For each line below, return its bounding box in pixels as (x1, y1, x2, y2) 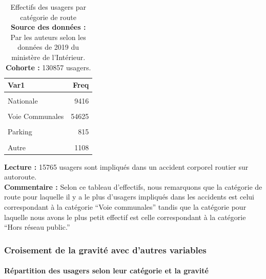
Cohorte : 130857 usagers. (5, 62, 91, 72)
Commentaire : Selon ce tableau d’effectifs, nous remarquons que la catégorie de (4, 181, 262, 192)
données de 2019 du (17, 42, 79, 52)
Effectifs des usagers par (10, 2, 86, 12)
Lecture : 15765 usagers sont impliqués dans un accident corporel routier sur (4, 161, 249, 172)
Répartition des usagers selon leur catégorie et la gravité (4, 265, 209, 276)
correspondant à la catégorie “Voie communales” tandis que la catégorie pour (4, 202, 247, 212)
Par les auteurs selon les (10, 31, 86, 42)
